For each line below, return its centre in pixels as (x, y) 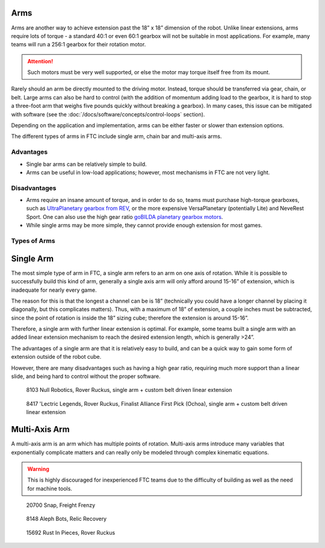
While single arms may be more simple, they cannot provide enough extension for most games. (144, 225)
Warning (38, 469)
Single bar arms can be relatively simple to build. (86, 164)
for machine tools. (50, 488)
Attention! (40, 61)
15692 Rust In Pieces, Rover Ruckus (71, 532)
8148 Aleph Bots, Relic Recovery (67, 519)
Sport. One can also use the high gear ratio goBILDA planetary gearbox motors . (125, 216)
